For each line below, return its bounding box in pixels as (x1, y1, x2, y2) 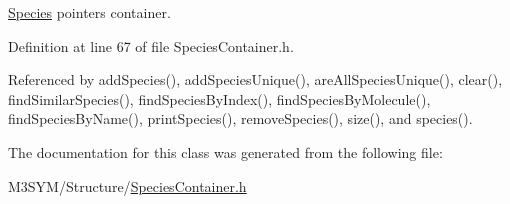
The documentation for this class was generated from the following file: (8, 141, 443, 162)
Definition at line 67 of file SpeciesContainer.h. (8, 35, 294, 56)
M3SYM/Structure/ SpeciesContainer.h (8, 175, 247, 196)
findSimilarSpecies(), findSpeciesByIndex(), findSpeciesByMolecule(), (8, 88, 431, 109)
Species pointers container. (8, 2, 171, 22)
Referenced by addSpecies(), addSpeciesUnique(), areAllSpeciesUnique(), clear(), (8, 69, 503, 90)
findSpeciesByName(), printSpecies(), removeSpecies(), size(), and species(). (8, 108, 473, 129)
